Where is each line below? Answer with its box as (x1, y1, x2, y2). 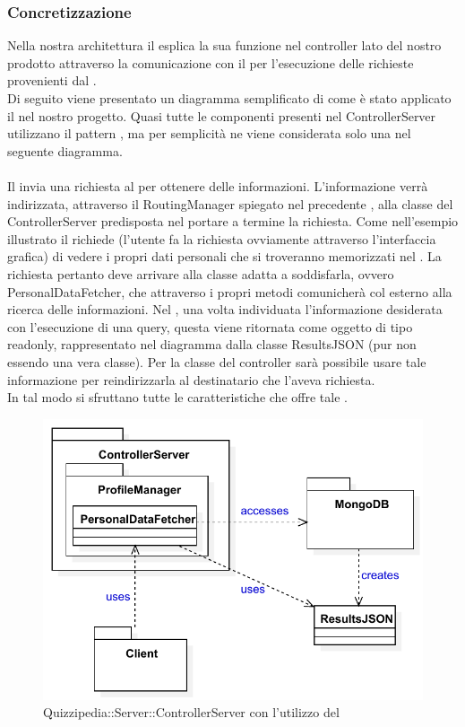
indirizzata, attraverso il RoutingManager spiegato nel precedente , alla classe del (7, 194, 453, 213)
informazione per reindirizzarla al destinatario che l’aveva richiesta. (7, 370, 375, 389)
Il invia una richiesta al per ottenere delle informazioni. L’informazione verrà (7, 176, 428, 195)
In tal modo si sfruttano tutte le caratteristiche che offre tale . (7, 388, 348, 407)
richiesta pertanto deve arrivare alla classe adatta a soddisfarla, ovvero (7, 264, 394, 283)
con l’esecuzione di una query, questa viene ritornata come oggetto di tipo (7, 317, 413, 336)
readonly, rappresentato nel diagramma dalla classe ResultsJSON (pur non (7, 335, 417, 354)
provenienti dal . (7, 71, 97, 90)
